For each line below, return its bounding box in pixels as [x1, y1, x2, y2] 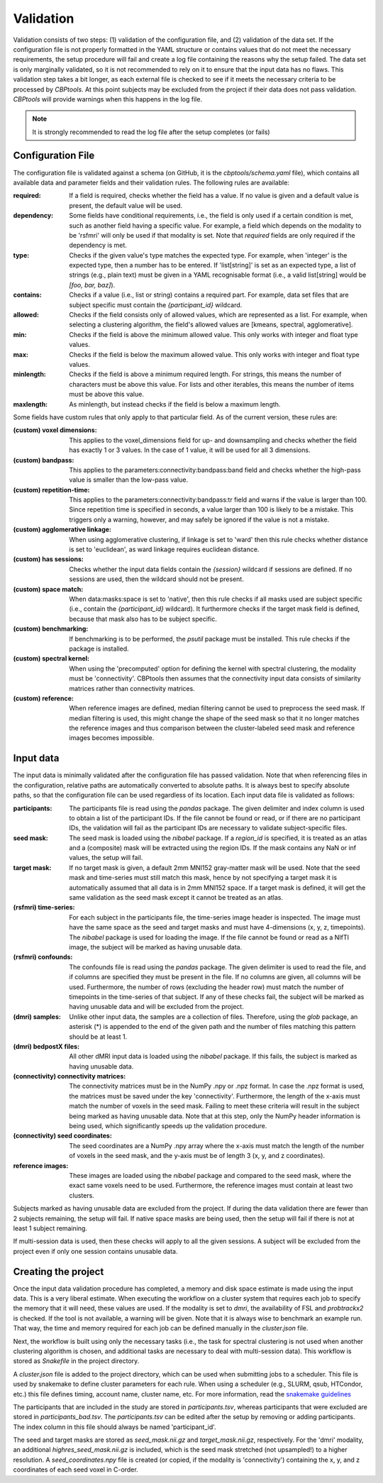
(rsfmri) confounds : [13, 953, 73, 961]
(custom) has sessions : [13, 555, 84, 563]
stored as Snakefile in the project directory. [13, 1357, 140, 1365]
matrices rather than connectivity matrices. [69, 684, 195, 693]
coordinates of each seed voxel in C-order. [13, 1465, 138, 1474]
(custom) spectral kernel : [13, 654, 90, 663]
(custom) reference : [13, 694, 74, 702]
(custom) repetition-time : [13, 485, 90, 494]
